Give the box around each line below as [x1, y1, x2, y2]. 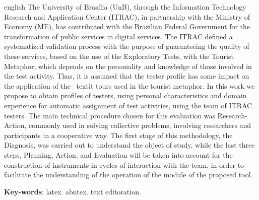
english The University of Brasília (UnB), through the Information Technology [4, 2, 246, 12]
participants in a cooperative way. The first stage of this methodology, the [4, 129, 233, 140]
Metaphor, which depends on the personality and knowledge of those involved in [4, 60, 252, 71]
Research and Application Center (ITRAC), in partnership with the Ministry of [4, 11, 250, 22]
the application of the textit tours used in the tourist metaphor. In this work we [4, 80, 255, 91]
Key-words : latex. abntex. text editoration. [4, 186, 141, 196]
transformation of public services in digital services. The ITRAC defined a [4, 31, 233, 41]
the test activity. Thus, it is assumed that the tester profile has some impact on [4, 71, 249, 81]
